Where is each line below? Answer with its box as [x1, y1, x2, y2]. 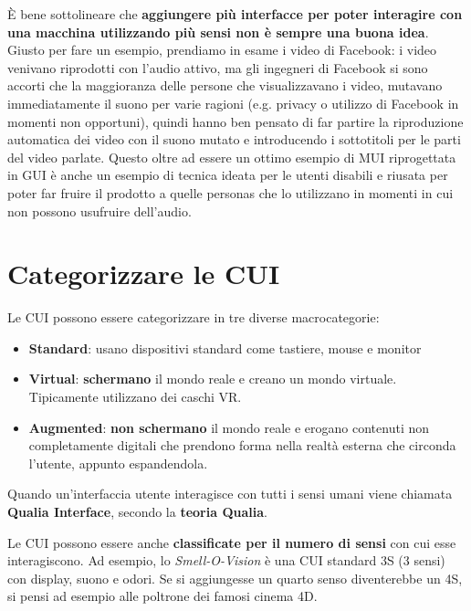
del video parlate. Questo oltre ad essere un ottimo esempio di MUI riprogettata [7, 147, 456, 166]
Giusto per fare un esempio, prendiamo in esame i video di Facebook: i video [7, 40, 437, 59]
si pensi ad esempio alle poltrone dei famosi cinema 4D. [7, 586, 318, 606]
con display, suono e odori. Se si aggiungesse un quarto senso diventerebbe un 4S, [7, 568, 463, 587]
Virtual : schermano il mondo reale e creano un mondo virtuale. [28, 369, 397, 388]
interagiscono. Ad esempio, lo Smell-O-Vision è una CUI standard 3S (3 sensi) [7, 551, 445, 570]
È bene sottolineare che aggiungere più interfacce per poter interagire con [7, 5, 463, 23]
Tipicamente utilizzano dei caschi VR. [28, 387, 242, 406]
